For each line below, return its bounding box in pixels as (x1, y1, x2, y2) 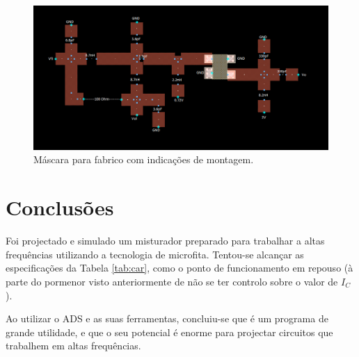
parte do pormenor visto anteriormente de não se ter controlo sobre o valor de (6, 274, 338, 288)
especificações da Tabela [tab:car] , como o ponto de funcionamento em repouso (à (6, 260, 353, 275)
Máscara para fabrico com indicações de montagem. (33, 152, 254, 167)
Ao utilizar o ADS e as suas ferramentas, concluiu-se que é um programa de (6, 311, 328, 326)
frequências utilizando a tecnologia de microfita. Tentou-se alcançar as (6, 247, 304, 261)
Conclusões (6, 193, 114, 222)
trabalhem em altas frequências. (6, 338, 141, 353)
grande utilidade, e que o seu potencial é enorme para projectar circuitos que (6, 324, 333, 339)
